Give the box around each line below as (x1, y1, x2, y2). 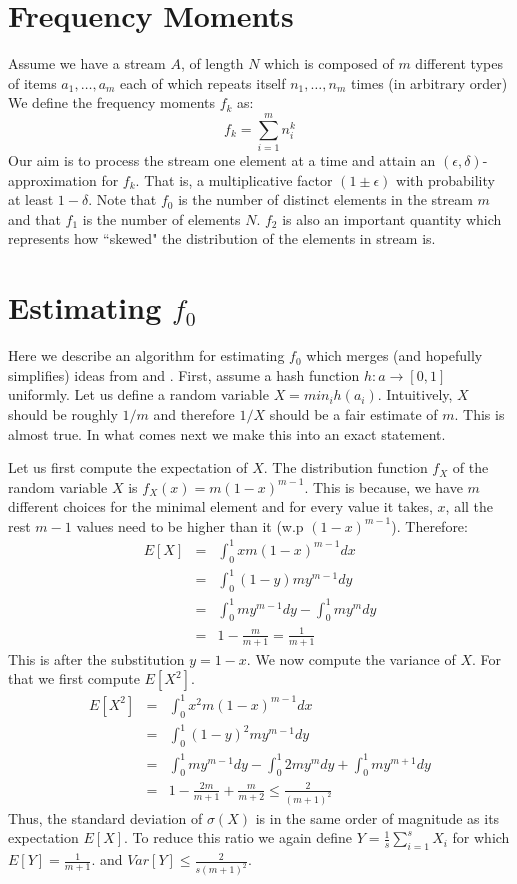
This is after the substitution (8, 648, 185, 669)
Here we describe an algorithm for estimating (8, 345, 285, 366)
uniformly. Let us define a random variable (8, 384, 269, 405)
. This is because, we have (304, 476, 463, 497)
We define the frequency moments (8, 92, 215, 113)
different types (415, 53, 503, 74)
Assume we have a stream (8, 53, 166, 74)
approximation (8, 169, 97, 190)
